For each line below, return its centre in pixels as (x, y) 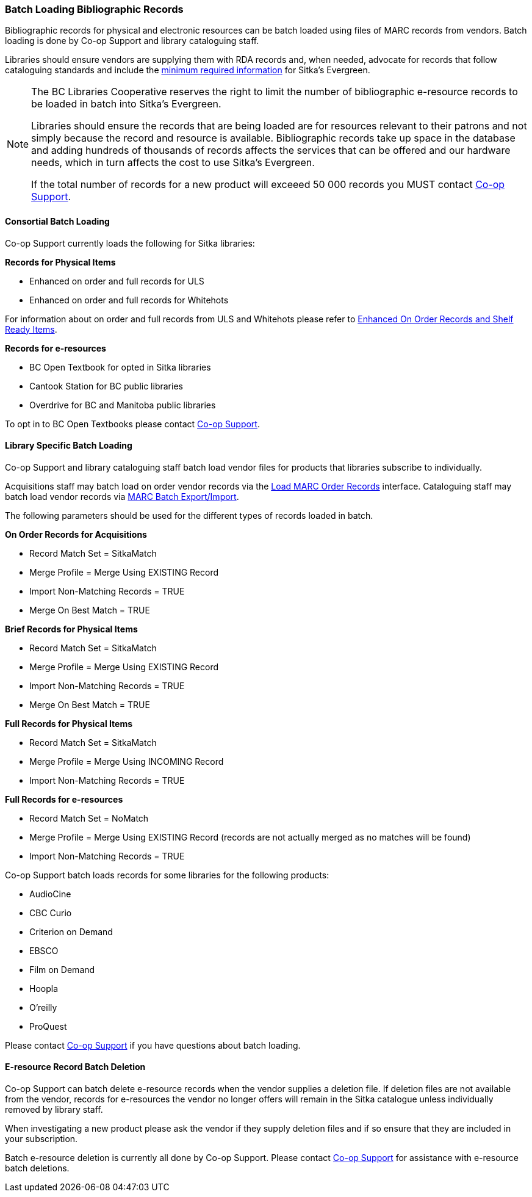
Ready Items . (31, 329)
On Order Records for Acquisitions (76, 534)
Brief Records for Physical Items (71, 629)
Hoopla (44, 988)
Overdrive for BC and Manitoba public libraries (123, 405)
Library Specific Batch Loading (69, 446)
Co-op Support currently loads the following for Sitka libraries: (130, 243)
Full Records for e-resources (64, 799)
